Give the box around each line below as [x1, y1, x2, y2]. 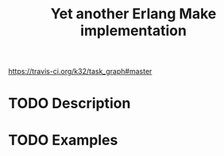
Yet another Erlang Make [50, 5, 217, 23]
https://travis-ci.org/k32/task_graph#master [8, 67, 153, 76]
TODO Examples [8, 131, 118, 149]
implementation [80, 21, 187, 40]
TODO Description [8, 95, 131, 112]
